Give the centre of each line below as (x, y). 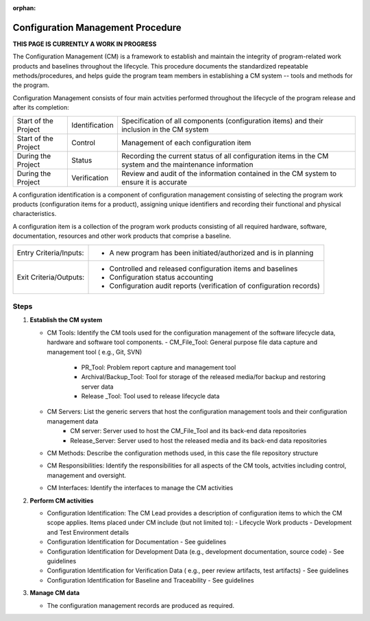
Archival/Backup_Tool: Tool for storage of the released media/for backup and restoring (203, 377)
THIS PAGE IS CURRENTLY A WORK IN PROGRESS (85, 44)
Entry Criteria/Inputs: (50, 252)
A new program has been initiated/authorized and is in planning (211, 252)
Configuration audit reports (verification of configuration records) (214, 286)
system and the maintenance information (187, 165)
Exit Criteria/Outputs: (51, 277)
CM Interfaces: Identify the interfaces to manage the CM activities (140, 488)
